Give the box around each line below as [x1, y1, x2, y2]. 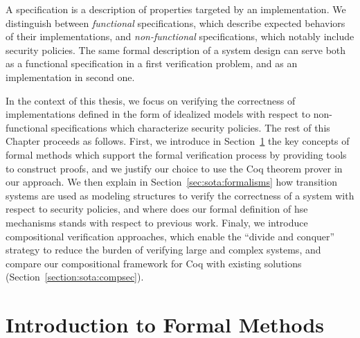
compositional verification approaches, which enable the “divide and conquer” [6, 229, 335, 243]
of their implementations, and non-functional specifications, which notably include [6, 29, 354, 44]
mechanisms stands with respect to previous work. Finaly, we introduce [6, 215, 308, 229]
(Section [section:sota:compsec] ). [6, 269, 144, 284]
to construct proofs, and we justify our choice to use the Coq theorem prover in [6, 161, 343, 175]
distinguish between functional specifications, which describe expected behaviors [6, 15, 345, 30]
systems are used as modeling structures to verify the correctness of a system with [6, 188, 354, 202]
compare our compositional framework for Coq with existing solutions [6, 256, 302, 270]
